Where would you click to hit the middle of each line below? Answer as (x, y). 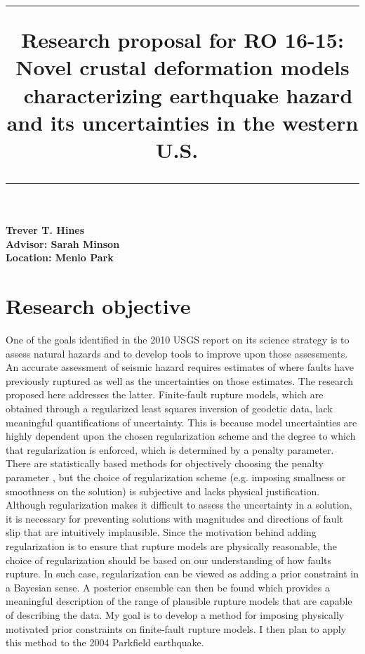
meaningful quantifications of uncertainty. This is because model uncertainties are (181, 422)
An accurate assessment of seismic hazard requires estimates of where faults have (180, 367)
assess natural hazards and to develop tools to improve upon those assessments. (177, 353)
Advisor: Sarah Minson (63, 243)
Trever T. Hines (45, 230)
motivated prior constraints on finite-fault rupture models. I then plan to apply (176, 628)
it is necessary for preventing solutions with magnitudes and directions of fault (174, 518)
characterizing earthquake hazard (188, 94)
